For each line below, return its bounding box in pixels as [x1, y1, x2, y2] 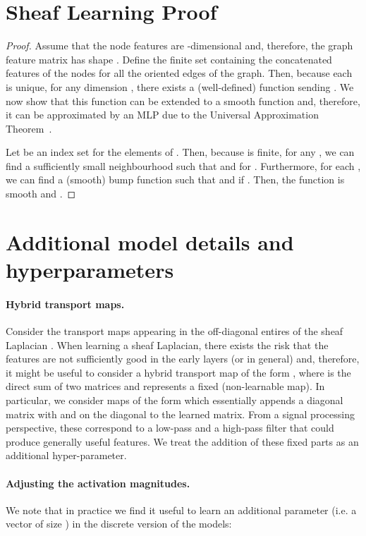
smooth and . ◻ [6, 186, 76, 201]
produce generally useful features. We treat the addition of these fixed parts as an [6, 434, 359, 449]
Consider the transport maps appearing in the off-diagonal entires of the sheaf [6, 324, 343, 339]
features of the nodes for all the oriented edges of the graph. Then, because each [6, 66, 353, 80]
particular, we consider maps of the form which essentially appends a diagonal [6, 392, 343, 407]
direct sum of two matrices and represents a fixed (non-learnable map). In [6, 379, 325, 394]
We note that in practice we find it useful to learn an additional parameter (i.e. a [6, 502, 357, 517]
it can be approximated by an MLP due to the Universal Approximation [6, 107, 319, 122]
